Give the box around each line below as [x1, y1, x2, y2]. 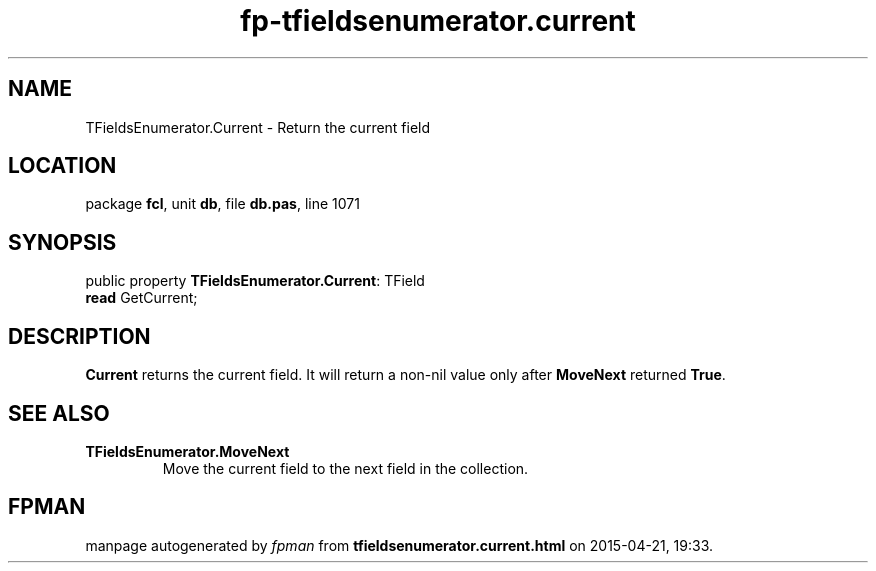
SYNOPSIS [8, 229, 117, 255]
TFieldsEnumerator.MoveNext [85, 442, 290, 460]
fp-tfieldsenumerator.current [240, 4, 636, 38]
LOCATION [8, 153, 117, 179]
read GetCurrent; [85, 289, 198, 307]
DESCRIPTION [8, 323, 151, 349]
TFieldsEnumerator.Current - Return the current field [85, 118, 431, 136]
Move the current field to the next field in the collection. [162, 459, 529, 477]
